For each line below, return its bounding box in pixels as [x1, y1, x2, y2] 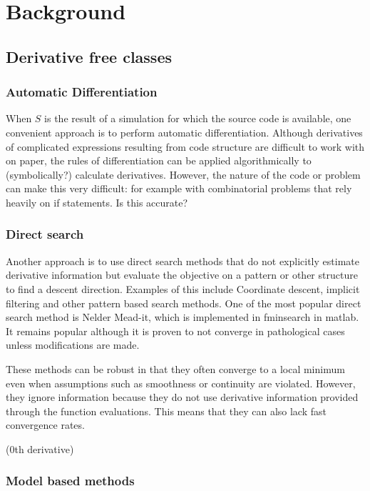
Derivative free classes [6, 45, 172, 67]
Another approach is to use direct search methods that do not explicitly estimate [6, 253, 359, 268]
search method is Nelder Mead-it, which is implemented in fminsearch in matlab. [6, 309, 359, 324]
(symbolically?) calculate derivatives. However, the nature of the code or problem [6, 167, 361, 182]
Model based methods [6, 472, 135, 490]
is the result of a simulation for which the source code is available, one [44, 111, 351, 126]
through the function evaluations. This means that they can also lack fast [6, 403, 327, 418]
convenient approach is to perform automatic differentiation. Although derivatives [6, 124, 363, 139]
